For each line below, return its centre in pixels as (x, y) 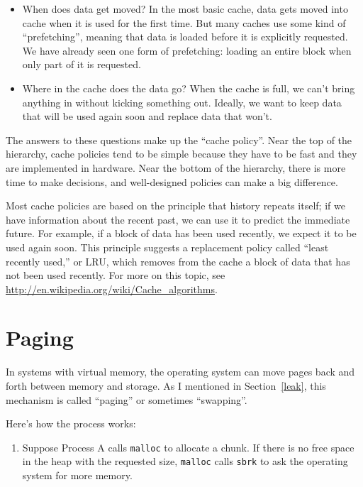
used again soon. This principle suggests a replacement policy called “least (167, 247)
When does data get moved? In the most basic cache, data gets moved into (185, 9)
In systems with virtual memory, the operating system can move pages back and (180, 372)
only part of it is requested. (82, 64)
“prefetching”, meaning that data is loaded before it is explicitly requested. (185, 37)
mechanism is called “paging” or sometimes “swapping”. (127, 399)
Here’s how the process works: (71, 423)
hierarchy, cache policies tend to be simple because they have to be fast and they (181, 154)
